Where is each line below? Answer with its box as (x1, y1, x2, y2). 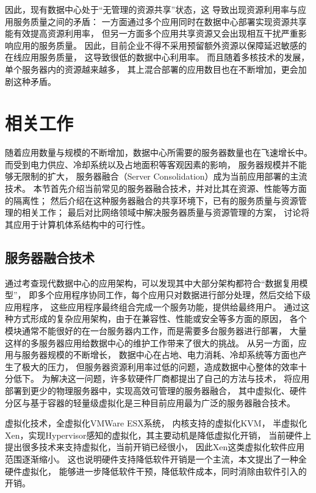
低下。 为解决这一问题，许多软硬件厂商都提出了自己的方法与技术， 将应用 (13, 372, 310, 385)
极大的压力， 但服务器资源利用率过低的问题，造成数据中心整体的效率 (21, 360, 298, 373)
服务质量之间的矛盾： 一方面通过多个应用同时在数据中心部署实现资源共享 (13, 15, 307, 27)
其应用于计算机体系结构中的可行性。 (5, 217, 150, 230)
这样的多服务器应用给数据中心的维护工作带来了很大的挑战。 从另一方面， (5, 336, 298, 349)
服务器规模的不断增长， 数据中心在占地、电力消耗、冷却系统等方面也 (21, 348, 298, 361)
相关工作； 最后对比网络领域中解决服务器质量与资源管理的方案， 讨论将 (21, 206, 310, 219)
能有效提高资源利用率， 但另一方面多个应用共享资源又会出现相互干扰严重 (5, 27, 298, 40)
